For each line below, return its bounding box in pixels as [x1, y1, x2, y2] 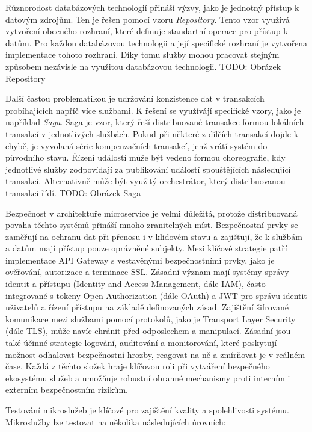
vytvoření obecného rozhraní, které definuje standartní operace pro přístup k [5, 25, 288, 37]
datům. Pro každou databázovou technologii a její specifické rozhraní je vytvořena [5, 36, 308, 49]
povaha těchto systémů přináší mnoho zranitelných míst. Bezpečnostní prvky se [5, 218, 298, 231]
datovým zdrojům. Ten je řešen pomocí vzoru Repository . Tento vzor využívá [5, 13, 290, 25]
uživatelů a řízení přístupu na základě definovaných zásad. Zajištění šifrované [5, 301, 289, 313]
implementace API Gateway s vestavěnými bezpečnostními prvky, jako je [5, 253, 275, 266]
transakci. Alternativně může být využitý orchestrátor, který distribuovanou [5, 174, 286, 187]
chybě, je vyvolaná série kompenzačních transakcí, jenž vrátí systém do [5, 139, 268, 152]
